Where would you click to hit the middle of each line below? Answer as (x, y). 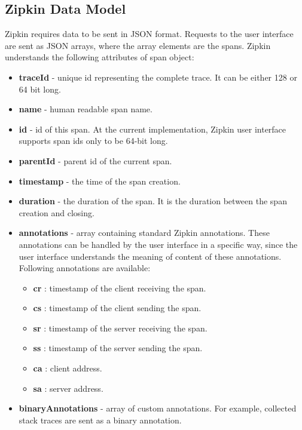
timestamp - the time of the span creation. (100, 181)
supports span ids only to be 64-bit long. (93, 141)
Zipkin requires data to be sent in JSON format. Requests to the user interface (149, 34)
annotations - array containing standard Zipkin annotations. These (144, 233)
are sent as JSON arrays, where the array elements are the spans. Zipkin (138, 45)
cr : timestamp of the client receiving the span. (120, 288)
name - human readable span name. (86, 109)
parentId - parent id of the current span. (95, 160)
